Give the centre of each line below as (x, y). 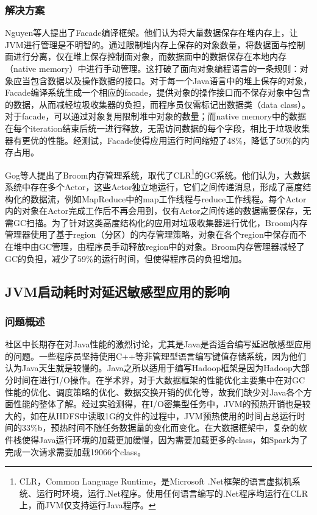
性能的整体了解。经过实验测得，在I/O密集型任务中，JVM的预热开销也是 (158, 404)
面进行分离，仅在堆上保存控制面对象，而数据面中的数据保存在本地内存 (146, 56)
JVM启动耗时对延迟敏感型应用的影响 (117, 291)
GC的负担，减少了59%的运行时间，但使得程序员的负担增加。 (126, 258)
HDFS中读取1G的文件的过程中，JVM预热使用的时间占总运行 (176, 415)
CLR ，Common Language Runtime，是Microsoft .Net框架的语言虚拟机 (155, 481)
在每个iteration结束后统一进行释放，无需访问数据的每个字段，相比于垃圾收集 (158, 128)
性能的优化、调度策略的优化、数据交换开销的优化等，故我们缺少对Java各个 (154, 392)
